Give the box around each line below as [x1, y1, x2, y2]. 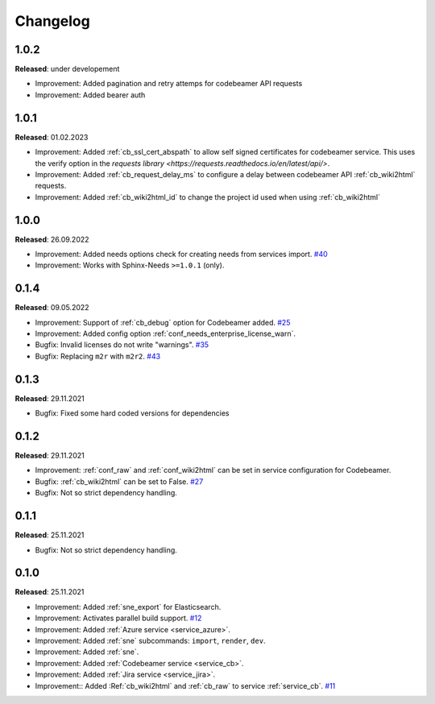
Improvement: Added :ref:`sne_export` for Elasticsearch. [35, 602, 222, 611]
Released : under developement [14, 64, 120, 74]
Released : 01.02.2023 [14, 132, 89, 142]
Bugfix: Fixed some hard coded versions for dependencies [35, 408, 230, 418]
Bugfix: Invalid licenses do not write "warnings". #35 [35, 340, 209, 350]
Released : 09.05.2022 [14, 303, 89, 313]
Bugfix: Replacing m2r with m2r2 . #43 [35, 351, 161, 361]
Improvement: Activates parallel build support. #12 [35, 613, 202, 623]
